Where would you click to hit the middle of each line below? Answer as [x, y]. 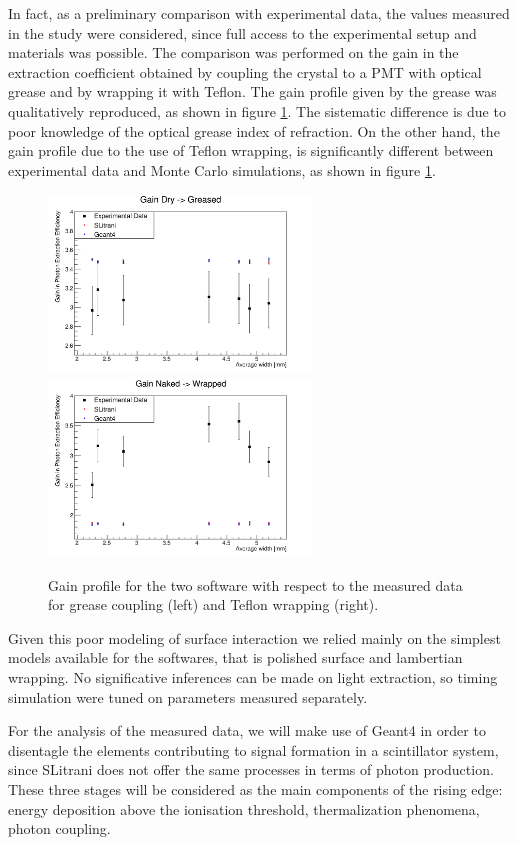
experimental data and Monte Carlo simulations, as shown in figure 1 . [222, 169]
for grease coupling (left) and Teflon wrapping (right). [213, 604]
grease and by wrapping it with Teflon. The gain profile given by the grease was [252, 91]
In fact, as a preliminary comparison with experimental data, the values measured [259, 13]
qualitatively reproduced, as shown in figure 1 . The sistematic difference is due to [257, 110]
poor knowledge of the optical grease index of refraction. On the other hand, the [254, 130]
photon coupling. [59, 828]
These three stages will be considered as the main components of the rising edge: [255, 788]
